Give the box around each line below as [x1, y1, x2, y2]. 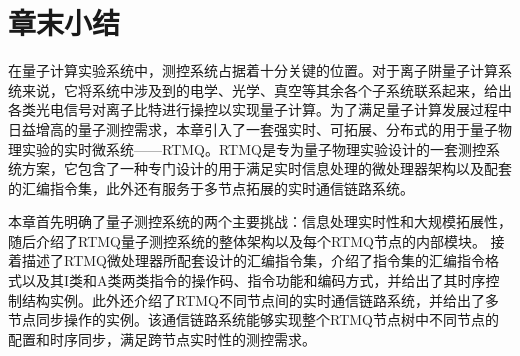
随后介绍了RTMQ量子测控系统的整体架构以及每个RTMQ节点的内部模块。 [8, 230, 486, 251]
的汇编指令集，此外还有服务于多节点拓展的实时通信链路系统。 [8, 177, 414, 198]
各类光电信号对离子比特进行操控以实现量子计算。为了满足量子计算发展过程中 [8, 99, 512, 120]
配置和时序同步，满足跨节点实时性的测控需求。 [8, 328, 316, 349]
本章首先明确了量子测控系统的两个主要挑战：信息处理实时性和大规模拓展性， [8, 211, 512, 232]
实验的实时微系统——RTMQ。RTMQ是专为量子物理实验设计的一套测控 [21, 138, 486, 159]
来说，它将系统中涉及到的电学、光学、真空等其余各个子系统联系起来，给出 [21, 79, 512, 100]
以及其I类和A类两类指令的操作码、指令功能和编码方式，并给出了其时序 [21, 270, 486, 291]
